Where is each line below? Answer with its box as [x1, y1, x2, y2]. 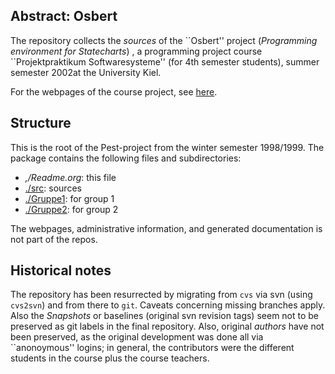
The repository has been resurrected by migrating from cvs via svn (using [10, 289, 313, 301]
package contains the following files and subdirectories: [10, 152, 242, 164]
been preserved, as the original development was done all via [10, 331, 264, 343]
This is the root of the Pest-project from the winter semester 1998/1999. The [10, 141, 325, 153]
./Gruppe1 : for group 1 [24, 192, 115, 204]
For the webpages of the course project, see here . [10, 85, 218, 98]
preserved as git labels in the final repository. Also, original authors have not [10, 320, 325, 333]
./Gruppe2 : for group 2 [24, 203, 119, 215]
